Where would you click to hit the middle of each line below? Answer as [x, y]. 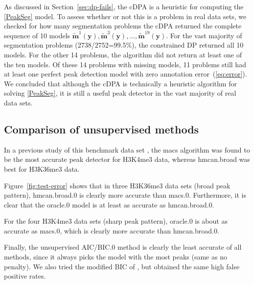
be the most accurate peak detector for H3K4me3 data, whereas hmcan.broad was [127, 159]
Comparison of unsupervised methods [102, 129]
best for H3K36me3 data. [42, 168]
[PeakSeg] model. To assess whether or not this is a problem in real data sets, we [125, 16]
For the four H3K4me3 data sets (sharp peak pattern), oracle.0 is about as [116, 221]
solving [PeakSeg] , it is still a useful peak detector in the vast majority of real [120, 93]
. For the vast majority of [204, 35]
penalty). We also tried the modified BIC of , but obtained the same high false [122, 266]
